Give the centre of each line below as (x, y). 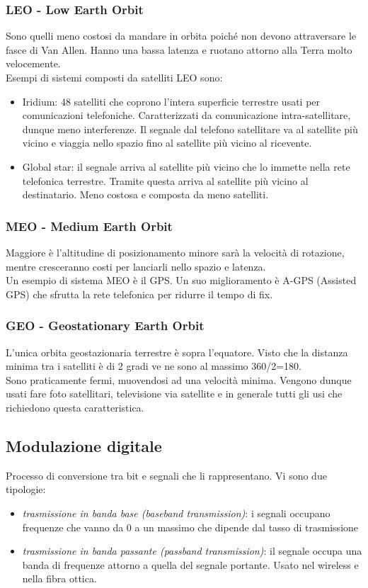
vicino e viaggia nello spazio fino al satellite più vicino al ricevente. (167, 143)
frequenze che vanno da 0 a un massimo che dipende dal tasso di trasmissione (190, 527)
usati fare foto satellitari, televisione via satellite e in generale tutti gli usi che (174, 394)
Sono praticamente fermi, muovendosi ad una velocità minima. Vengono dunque (179, 379)
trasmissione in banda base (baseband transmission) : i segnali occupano (176, 513)
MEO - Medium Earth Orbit (89, 226)
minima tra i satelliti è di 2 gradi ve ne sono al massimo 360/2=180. (154, 366)
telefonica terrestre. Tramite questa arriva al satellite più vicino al (165, 180)
